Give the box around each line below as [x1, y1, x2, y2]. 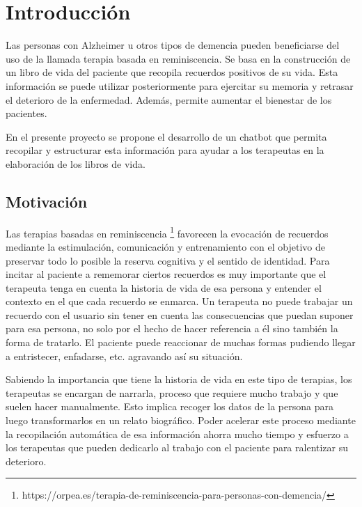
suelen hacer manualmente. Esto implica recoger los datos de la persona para [6, 399, 333, 414]
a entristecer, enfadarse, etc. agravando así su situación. [6, 348, 243, 363]
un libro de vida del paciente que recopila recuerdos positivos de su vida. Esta [6, 65, 338, 79]
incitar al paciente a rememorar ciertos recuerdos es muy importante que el [6, 267, 326, 281]
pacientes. [6, 106, 47, 120]
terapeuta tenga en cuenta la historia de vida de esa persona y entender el [6, 280, 322, 295]
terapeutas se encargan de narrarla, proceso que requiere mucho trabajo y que [6, 385, 338, 400]
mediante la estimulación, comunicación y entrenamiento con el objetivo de [6, 239, 325, 253]
